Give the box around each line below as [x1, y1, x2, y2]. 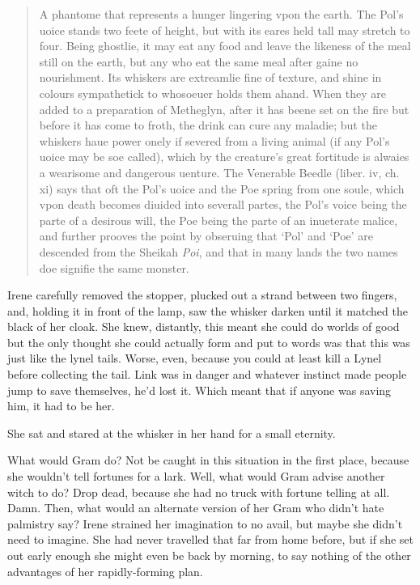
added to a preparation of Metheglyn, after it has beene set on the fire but [39, 100, 409, 117]
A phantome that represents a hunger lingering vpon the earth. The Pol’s [39, 6, 404, 22]
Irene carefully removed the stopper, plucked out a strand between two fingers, [7, 286, 397, 303]
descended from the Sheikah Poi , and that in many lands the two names [39, 243, 398, 260]
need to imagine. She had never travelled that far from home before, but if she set [7, 531, 414, 548]
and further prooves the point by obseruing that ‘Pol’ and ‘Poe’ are [39, 227, 374, 244]
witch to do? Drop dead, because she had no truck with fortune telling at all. [7, 483, 390, 500]
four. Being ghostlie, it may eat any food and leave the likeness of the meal [39, 37, 411, 54]
